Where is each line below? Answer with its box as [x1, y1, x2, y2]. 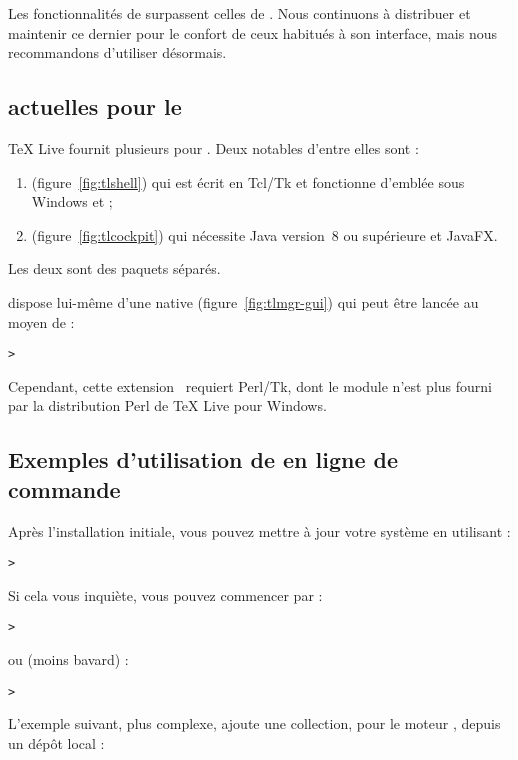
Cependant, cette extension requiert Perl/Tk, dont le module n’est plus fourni [8, 375, 492, 396]
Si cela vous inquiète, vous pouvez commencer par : [8, 584, 323, 605]
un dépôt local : [8, 732, 105, 753]
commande [8, 473, 121, 504]
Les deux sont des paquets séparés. [8, 258, 221, 279]
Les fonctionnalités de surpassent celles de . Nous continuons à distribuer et [8, 3, 471, 23]
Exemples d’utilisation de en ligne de [8, 444, 399, 475]
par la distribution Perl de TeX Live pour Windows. [8, 395, 327, 416]
